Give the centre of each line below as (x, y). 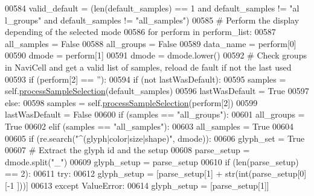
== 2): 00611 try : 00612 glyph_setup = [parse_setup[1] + (114, 173)
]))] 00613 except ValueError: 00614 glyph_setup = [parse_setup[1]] (143, 185)
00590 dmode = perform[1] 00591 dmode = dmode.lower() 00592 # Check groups (156, 55)
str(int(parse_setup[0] (266, 173)
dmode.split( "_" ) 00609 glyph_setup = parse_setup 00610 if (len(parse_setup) (152, 161)
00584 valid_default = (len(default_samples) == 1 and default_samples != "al (152, 8)
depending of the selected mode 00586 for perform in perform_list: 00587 (140, 32)
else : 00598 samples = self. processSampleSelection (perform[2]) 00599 (131, 102)
